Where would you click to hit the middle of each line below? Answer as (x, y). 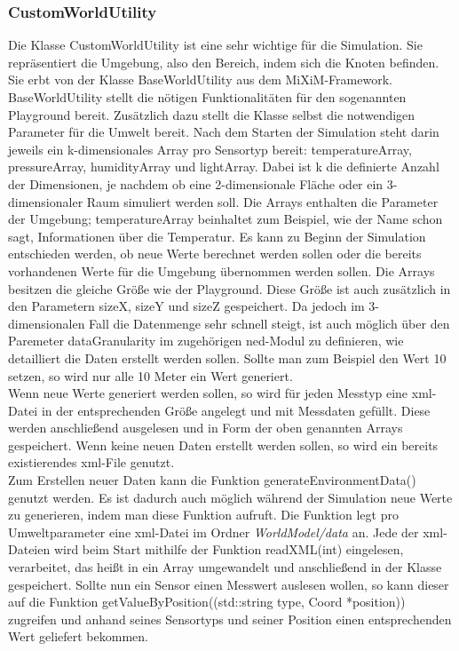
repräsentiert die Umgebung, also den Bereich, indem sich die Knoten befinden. (224, 62)
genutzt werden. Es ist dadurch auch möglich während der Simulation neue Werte (230, 497)
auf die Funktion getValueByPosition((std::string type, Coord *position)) (207, 602)
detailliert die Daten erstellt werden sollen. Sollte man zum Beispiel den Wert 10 (227, 357)
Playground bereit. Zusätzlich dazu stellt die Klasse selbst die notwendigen (212, 114)
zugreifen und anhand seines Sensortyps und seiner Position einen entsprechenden (230, 619)
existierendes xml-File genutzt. (91, 462)
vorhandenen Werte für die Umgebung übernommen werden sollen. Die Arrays (222, 270)
